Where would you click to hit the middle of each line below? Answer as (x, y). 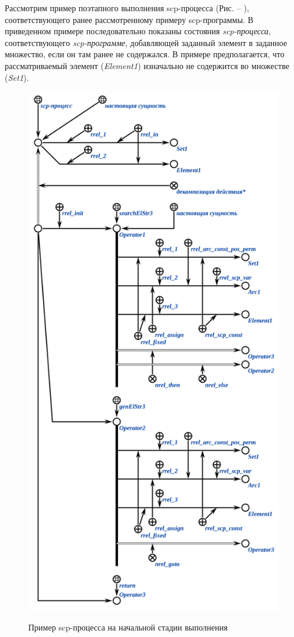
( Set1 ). (17, 77)
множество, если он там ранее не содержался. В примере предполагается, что (145, 54)
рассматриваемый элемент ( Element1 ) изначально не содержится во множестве (147, 65)
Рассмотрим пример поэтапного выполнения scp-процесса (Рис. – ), (127, 8)
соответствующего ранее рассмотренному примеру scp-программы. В (129, 19)
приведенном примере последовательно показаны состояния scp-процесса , (138, 31)
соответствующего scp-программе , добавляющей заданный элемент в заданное (146, 42)
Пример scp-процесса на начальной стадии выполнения (128, 627)
